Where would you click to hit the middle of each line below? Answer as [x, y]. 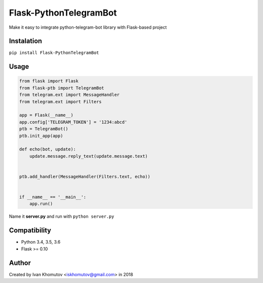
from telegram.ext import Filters [60, 102]
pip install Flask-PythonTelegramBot [54, 53]
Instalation [26, 41]
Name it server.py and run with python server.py [62, 216]
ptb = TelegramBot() [44, 129]
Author [20, 263]
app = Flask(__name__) [46, 115]
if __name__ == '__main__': [53, 197]
